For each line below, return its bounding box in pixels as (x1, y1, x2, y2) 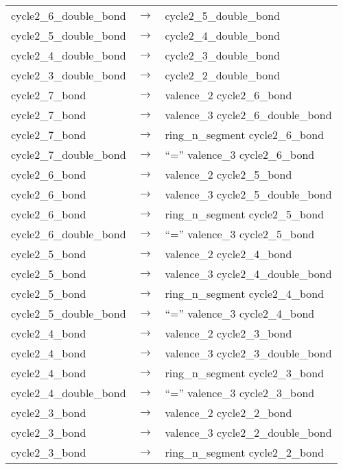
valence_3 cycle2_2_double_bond (165, 424, 332, 440)
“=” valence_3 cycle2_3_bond (165, 385, 315, 401)
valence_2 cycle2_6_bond (165, 87, 292, 103)
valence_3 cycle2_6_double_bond (165, 107, 332, 123)
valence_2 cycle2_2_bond (165, 405, 292, 420)
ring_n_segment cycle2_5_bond (165, 206, 324, 222)
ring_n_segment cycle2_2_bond (165, 444, 324, 460)
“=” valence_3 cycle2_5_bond (165, 226, 315, 242)
